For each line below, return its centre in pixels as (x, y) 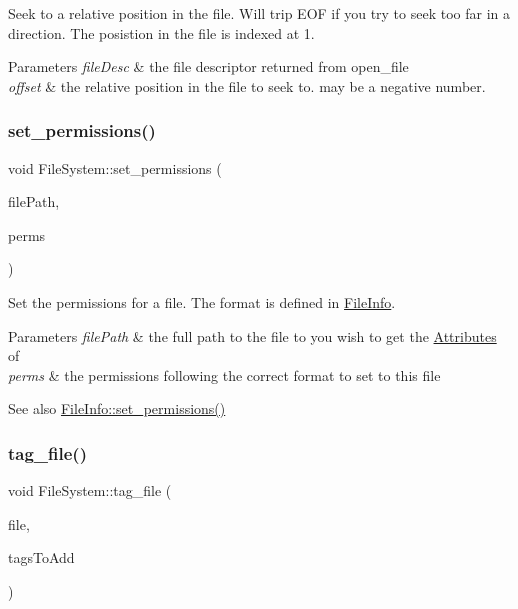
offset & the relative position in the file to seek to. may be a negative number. (247, 85)
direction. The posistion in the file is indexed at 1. (161, 32)
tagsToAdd (41, 557)
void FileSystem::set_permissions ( (115, 167)
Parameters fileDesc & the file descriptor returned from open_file (208, 66)
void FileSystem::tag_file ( (90, 490)
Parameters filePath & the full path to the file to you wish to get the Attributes (252, 335)
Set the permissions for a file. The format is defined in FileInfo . (202, 301)
